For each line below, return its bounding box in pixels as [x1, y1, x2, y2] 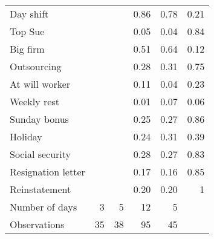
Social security [10, 147, 71, 161]
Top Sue [10, 24, 45, 38]
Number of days [10, 200, 77, 214]
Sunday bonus [10, 112, 69, 126]
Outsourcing [10, 59, 62, 73]
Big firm [10, 42, 45, 56]
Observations [10, 217, 65, 231]
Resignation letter [10, 165, 85, 178]
